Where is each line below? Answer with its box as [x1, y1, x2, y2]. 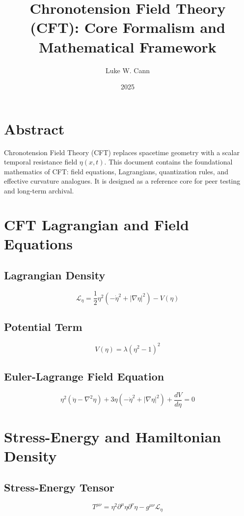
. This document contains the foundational [104, 157, 233, 167]
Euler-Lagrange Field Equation [4, 368, 164, 383]
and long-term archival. [4, 186, 74, 195]
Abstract [4, 118, 65, 138]
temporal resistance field [4, 157, 78, 167]
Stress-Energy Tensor [4, 479, 114, 494]
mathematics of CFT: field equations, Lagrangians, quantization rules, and [4, 166, 228, 176]
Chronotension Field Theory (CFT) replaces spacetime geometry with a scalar [4, 147, 240, 157]
